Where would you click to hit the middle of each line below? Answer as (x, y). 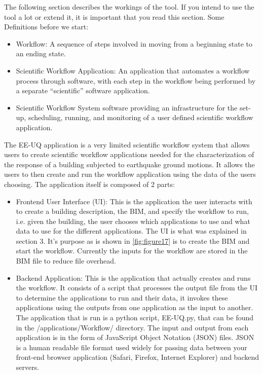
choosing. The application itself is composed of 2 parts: (89, 184)
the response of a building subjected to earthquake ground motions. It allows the (129, 164)
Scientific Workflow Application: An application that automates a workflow (133, 70)
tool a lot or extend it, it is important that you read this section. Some (114, 16)
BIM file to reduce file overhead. (66, 261)
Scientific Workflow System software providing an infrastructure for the (127, 107)
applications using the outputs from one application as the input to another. (135, 307)
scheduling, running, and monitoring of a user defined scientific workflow (141, 117)
